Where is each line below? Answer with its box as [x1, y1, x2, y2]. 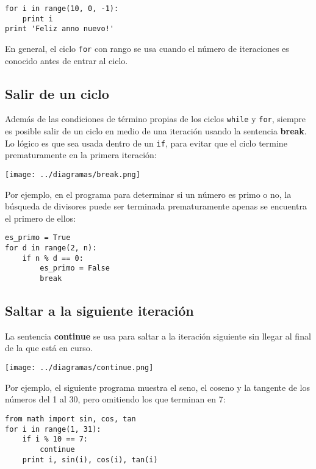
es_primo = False [40, 264, 110, 273]
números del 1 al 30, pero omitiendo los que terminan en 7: [5, 393, 226, 405]
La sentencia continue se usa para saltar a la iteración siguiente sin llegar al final [5, 329, 311, 342]
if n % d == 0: [22, 253, 84, 263]
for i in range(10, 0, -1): [5, 4, 119, 13]
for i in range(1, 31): [5, 424, 101, 434]
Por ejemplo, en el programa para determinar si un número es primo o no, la [5, 187, 292, 200]
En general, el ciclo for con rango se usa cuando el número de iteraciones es [5, 42, 289, 54]
